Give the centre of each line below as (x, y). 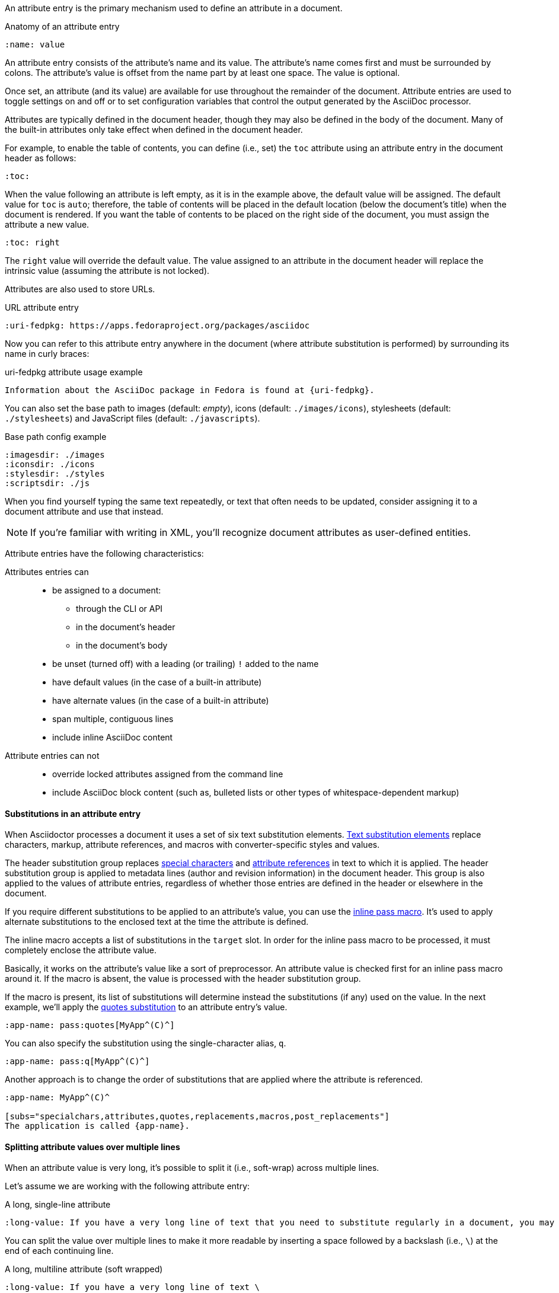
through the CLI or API (119, 609)
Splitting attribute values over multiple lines (92, 1147)
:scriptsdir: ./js (47, 483)
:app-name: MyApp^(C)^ (58, 1098)
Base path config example (56, 437)
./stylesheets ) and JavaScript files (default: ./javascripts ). (132, 418)
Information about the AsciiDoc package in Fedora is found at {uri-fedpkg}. (190, 390)
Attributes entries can (47, 572)
